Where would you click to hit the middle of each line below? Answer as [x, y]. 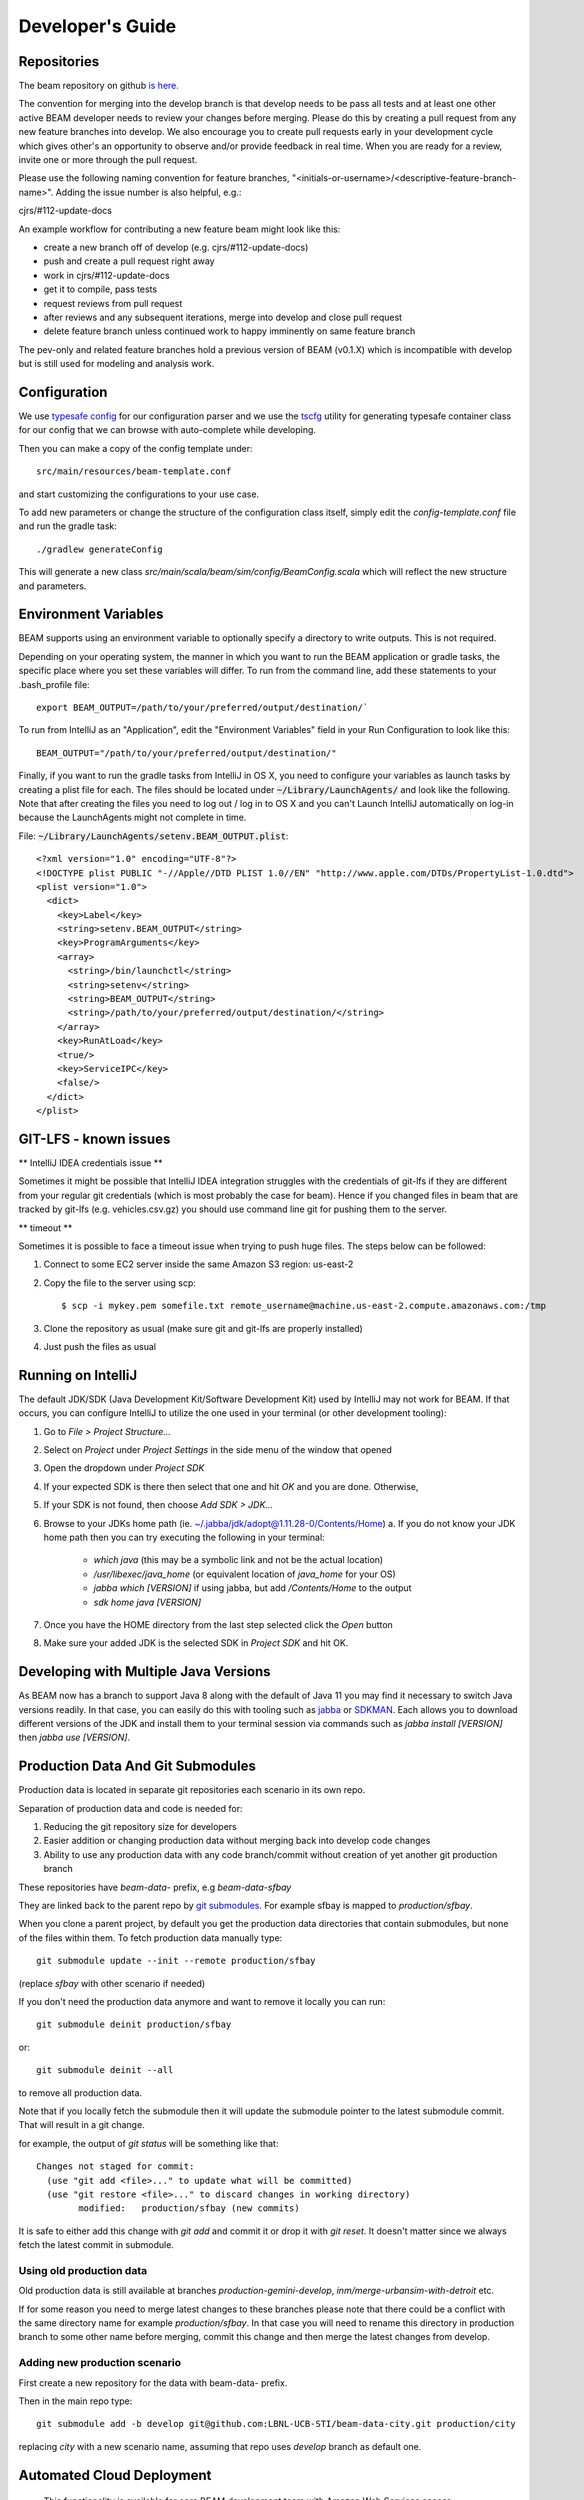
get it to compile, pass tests [100, 289]
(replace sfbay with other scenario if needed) [112, 1983]
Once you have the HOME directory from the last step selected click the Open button [218, 1624]
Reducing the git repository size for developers [140, 1827]
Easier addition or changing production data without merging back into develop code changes [237, 1841]
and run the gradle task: [67, 526]
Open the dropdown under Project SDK [124, 1468]
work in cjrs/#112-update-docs [106, 275]
